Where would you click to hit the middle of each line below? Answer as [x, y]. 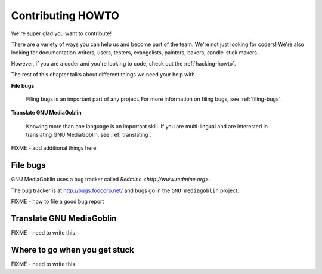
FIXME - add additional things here [54, 148]
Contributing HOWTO [65, 16]
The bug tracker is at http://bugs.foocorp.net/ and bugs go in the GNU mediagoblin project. [125, 190]
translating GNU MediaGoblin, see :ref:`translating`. [89, 135]
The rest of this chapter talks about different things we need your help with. [104, 75]
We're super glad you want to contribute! [61, 33]
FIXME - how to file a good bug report [58, 201]
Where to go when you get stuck [72, 250]
